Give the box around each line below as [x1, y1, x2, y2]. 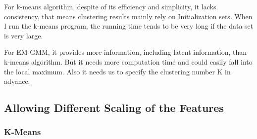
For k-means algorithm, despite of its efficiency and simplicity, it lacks [4, 1, 216, 11]
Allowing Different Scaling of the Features [4, 100, 224, 115]
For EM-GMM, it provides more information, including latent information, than [4, 47, 247, 57]
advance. [4, 76, 30, 86]
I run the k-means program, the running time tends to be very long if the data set [4, 21, 254, 31]
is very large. [4, 30, 43, 40]
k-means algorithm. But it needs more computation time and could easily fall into [4, 56, 253, 67]
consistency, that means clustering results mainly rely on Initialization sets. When [4, 11, 253, 21]
